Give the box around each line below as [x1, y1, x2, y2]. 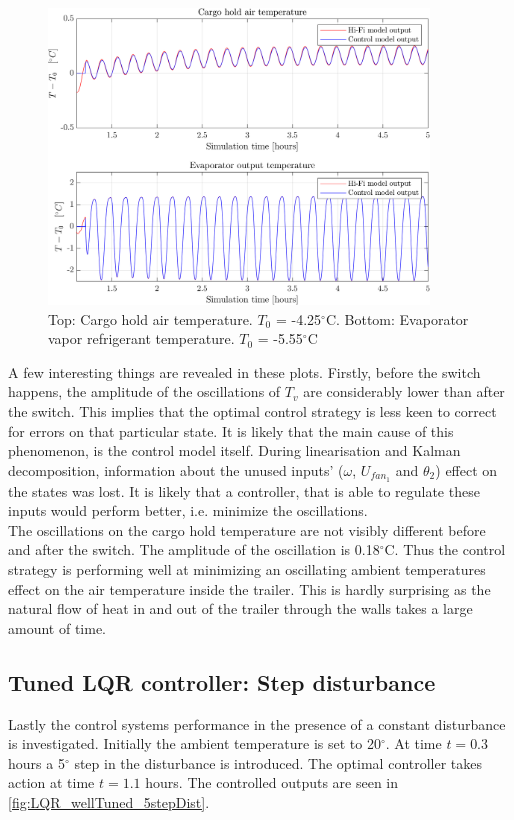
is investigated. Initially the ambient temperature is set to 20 [8, 733, 381, 754]
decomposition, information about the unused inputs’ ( [8, 459, 344, 480]
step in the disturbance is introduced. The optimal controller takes [74, 752, 483, 773]
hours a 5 [8, 752, 65, 773]
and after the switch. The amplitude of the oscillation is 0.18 [8, 539, 380, 560]
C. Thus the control [384, 539, 506, 560]
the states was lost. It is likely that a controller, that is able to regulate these [8, 480, 480, 501]
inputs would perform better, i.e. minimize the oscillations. [8, 500, 368, 521]
